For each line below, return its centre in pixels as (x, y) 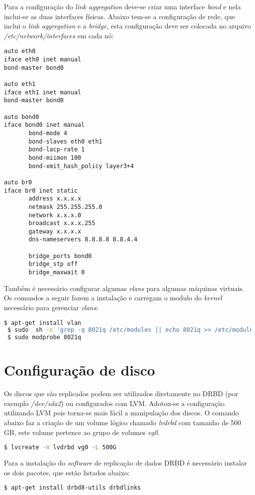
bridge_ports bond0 (60, 256)
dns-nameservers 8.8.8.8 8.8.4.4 (83, 240)
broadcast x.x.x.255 (62, 223)
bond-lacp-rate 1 (57, 150)
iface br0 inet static (41, 190)
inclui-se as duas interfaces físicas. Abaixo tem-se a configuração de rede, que (120, 16)
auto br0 (18, 182)
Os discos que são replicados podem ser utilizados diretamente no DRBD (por (121, 393)
